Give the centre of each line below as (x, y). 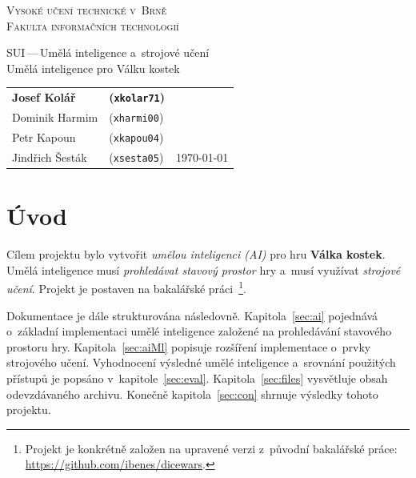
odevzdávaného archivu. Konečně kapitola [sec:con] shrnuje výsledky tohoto (192, 394)
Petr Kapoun (44, 137)
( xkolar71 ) (137, 97)
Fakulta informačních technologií (93, 25)
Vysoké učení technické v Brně (87, 10)
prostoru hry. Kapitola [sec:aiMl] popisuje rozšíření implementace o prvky (189, 346)
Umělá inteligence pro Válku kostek (93, 68)
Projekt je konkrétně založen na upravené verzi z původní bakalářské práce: (211, 448)
